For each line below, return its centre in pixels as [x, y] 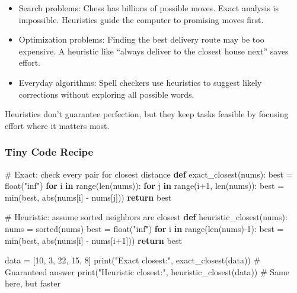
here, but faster [33, 283]
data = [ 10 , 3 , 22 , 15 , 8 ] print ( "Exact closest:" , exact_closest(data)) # [133, 260]
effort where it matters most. [57, 125]
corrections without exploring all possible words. [106, 94]
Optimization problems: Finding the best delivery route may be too [141, 39]
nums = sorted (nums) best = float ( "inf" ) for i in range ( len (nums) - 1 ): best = [144, 228]
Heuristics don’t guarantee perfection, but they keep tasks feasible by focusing [147, 114]
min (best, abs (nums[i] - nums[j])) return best [88, 197]
